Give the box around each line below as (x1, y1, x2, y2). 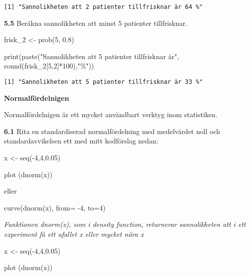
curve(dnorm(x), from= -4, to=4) (4, 202, 106, 212)
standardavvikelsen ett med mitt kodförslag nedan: (4, 136, 159, 146)
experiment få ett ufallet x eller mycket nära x (4, 229, 144, 239)
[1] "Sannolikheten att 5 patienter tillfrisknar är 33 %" (4, 78, 203, 86)
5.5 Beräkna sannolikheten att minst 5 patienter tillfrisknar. (4, 17, 187, 28)
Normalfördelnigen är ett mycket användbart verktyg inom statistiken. (4, 109, 218, 120)
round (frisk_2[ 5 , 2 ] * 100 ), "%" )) (4, 61, 94, 71)
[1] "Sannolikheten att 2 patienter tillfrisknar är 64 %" (4, 3, 203, 10)
